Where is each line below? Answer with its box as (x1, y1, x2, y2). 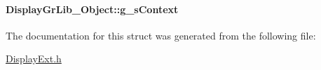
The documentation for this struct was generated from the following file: (6, 28, 316, 42)
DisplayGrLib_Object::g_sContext (6, 1, 179, 16)
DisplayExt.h (6, 51, 62, 66)
